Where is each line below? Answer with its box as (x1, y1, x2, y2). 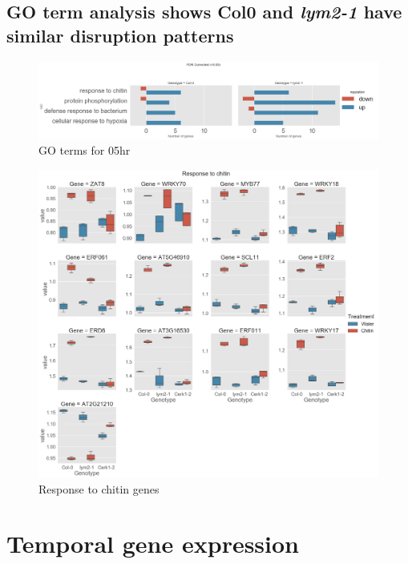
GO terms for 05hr (38, 142, 131, 159)
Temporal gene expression (6, 527, 300, 560)
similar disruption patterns (6, 22, 234, 47)
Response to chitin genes (38, 480, 160, 497)
